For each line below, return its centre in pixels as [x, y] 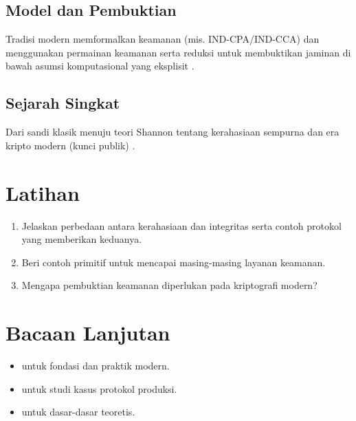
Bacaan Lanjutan [88, 333]
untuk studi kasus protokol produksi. [99, 388]
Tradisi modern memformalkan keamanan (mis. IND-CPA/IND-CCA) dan [163, 39]
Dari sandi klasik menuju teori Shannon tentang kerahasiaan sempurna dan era [173, 132]
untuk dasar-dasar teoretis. [78, 412]
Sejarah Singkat [63, 103]
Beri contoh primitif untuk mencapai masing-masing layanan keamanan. [174, 262]
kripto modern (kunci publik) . [70, 145]
